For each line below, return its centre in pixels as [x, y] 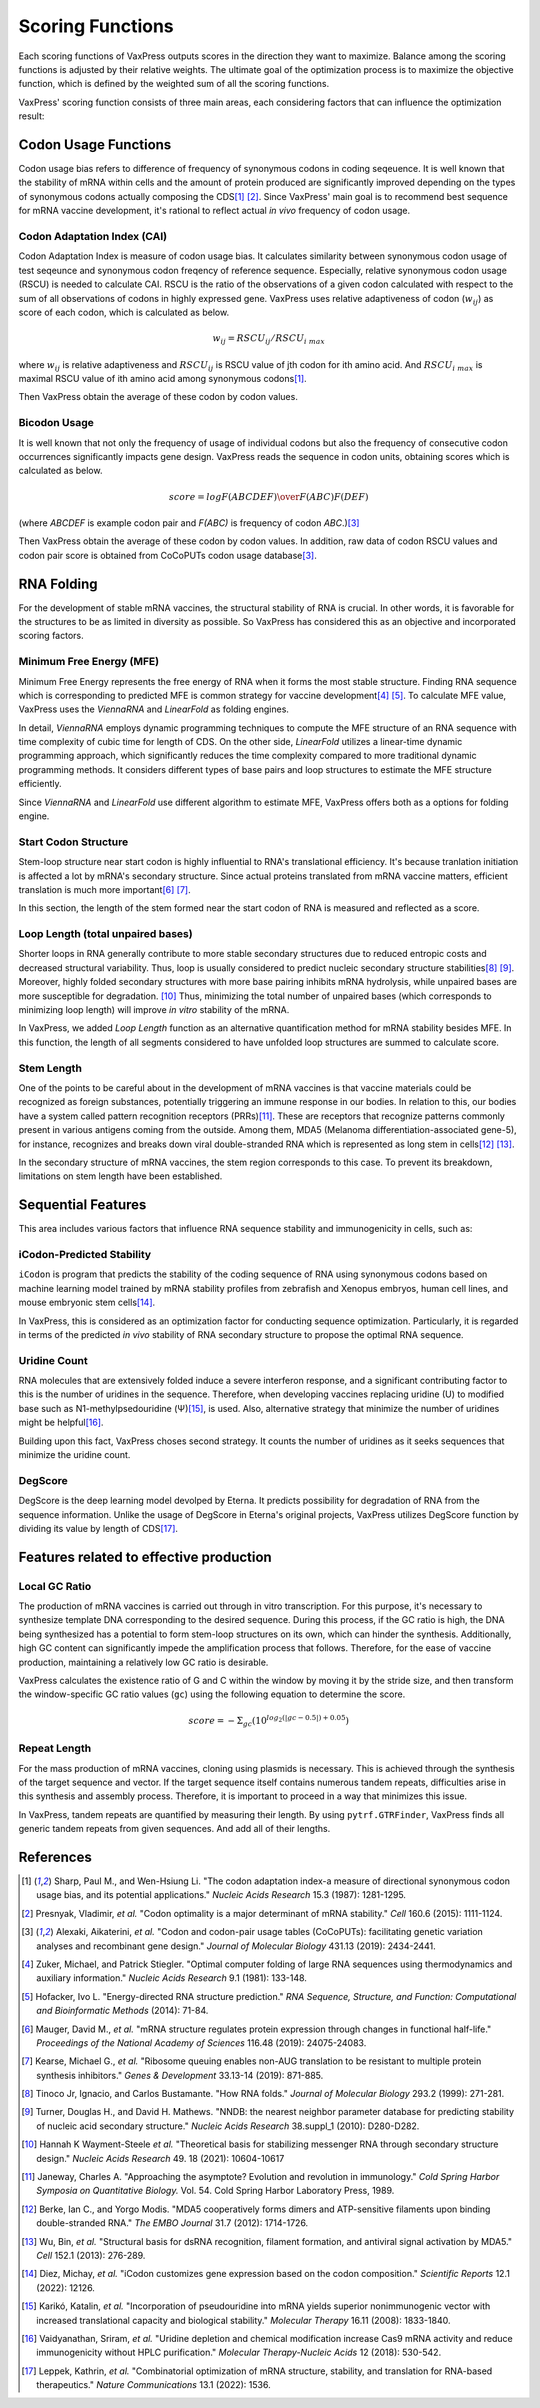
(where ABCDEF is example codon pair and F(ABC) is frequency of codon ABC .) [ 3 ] [189, 522]
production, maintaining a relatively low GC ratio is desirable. [143, 1662]
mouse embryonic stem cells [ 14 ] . [87, 1302]
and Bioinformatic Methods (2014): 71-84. [122, 2011]
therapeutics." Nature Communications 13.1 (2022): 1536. [153, 2385]
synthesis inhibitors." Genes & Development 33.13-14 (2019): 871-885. [180, 2075]
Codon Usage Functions [95, 144]
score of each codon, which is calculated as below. [124, 312]
